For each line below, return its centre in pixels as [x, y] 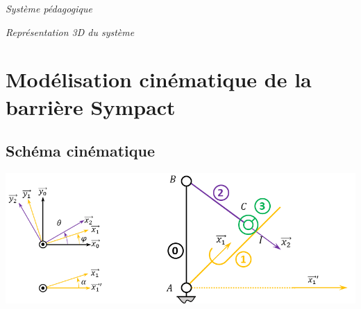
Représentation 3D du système [70, 32]
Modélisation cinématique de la [159, 79]
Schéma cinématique [80, 151]
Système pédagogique [49, 8]
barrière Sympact [91, 106]
